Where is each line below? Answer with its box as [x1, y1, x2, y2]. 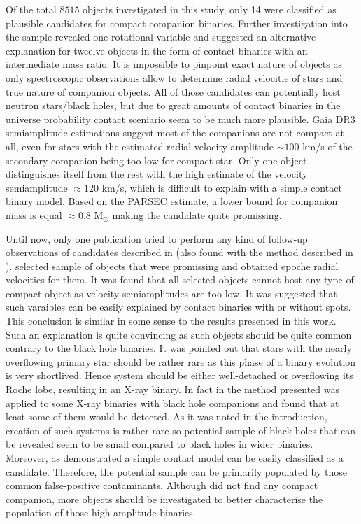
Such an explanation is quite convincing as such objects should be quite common [6, 327, 352, 341]
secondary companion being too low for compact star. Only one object [6, 153, 307, 167]
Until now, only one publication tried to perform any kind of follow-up [6, 231, 308, 246]
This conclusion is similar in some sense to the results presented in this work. [6, 313, 337, 328]
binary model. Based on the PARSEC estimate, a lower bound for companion [6, 194, 338, 208]
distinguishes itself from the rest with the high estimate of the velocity [6, 167, 308, 181]
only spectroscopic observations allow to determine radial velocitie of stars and [6, 70, 343, 85]
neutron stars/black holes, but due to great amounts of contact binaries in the [6, 98, 341, 113]
